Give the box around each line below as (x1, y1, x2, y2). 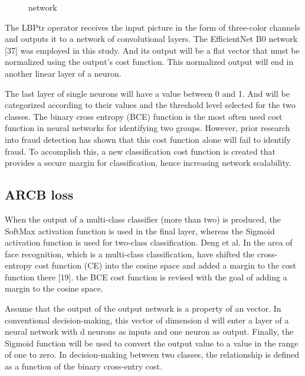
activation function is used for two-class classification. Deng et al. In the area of (5, 236, 293, 249)
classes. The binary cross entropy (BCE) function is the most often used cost (5, 110, 283, 122)
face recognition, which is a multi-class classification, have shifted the (5, 247, 255, 260)
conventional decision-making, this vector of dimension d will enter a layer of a (5, 313, 289, 326)
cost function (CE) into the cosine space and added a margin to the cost (34, 259, 297, 272)
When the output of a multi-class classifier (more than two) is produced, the (5, 212, 281, 225)
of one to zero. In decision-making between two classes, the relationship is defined (5, 348, 300, 361)
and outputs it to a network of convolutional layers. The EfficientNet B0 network (5, 32, 298, 45)
